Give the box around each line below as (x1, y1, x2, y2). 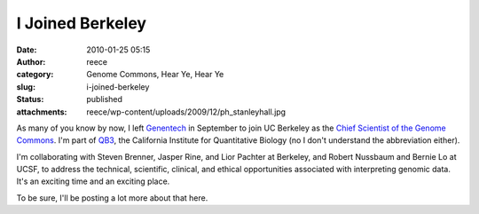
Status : (16, 94, 44, 105)
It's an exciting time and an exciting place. (16, 176, 170, 186)
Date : (16, 44, 37, 55)
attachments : (16, 107, 67, 117)
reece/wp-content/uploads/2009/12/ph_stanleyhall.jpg (86, 107, 287, 117)
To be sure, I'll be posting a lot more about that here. (16, 192, 208, 203)
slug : (16, 81, 35, 92)
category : (16, 69, 54, 80)
